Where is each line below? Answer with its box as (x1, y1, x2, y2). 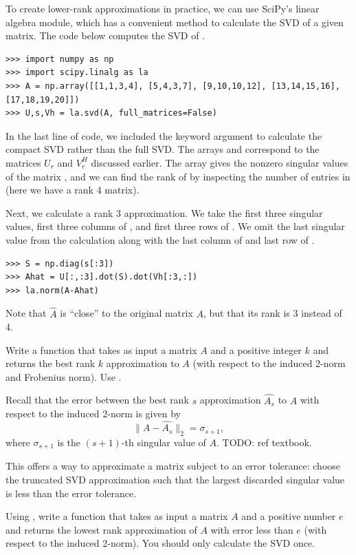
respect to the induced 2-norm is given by (5, 406, 181, 421)
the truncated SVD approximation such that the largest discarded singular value (5, 472, 345, 486)
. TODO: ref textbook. (216, 434, 312, 449)
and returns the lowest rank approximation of (5, 522, 197, 536)
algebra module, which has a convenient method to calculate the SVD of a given (5, 14, 344, 29)
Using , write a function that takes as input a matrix (5, 509, 228, 523)
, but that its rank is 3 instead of (203, 306, 342, 320)
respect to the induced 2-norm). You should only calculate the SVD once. (5, 536, 315, 550)
